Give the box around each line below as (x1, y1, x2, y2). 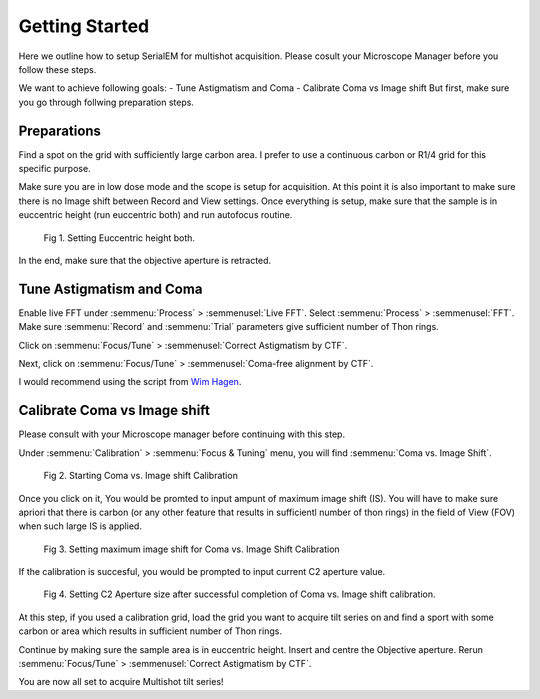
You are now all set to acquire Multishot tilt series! (18, 676, 224, 688)
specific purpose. (18, 163, 91, 175)
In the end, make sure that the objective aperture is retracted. (18, 254, 272, 266)
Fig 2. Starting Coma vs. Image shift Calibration (43, 470, 239, 482)
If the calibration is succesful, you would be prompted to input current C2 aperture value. (18, 566, 386, 578)
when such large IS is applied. (18, 520, 142, 532)
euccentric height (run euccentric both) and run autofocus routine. (18, 209, 293, 221)
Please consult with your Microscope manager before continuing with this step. (18, 428, 345, 440)
